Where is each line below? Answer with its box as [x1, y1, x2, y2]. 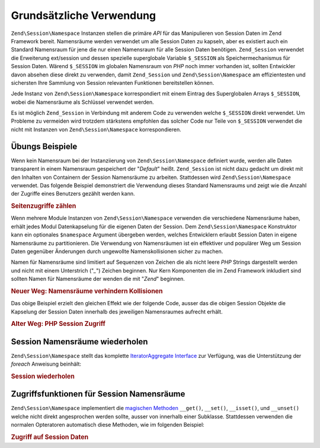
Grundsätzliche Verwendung [11, 9, 156, 22]
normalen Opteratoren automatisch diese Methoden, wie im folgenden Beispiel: [11, 421, 204, 428]
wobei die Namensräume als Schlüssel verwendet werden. [11, 98, 154, 105]
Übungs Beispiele [11, 141, 78, 151]
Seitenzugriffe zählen [11, 202, 76, 210]
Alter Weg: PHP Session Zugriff [11, 320, 106, 328]
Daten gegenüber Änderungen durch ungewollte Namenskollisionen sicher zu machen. [11, 248, 223, 255]
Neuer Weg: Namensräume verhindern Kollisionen [11, 287, 163, 295]
